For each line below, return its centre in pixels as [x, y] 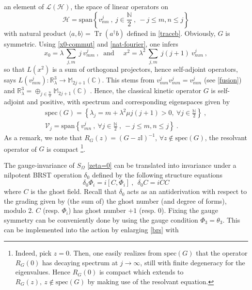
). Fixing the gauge [189, 210]
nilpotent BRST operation [43, 174]
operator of [20, 149]
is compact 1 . [66, 148]
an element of [24, 6]
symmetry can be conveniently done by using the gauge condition [101, 219]
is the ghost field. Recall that [74, 191]
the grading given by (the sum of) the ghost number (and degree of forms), [115, 201]
